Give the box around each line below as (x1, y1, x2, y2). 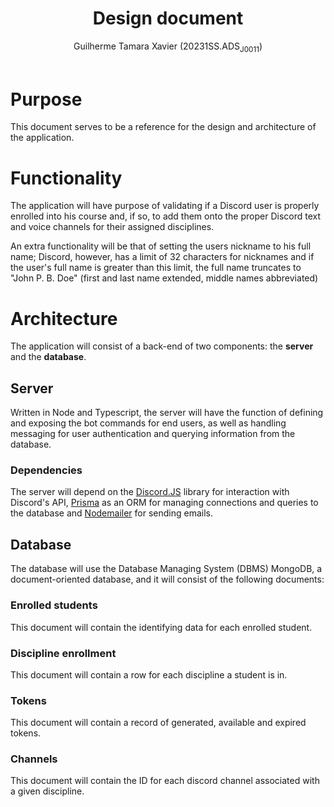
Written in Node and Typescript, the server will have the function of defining (10, 407, 324, 419)
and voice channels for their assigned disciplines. (10, 221, 215, 233)
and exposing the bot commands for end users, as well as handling (10, 417, 287, 429)
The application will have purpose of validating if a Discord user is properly (10, 200, 320, 212)
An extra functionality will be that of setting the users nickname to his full (10, 240, 312, 252)
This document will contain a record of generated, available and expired (10, 717, 307, 729)
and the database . (10, 351, 87, 363)
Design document (92, 7, 244, 30)
